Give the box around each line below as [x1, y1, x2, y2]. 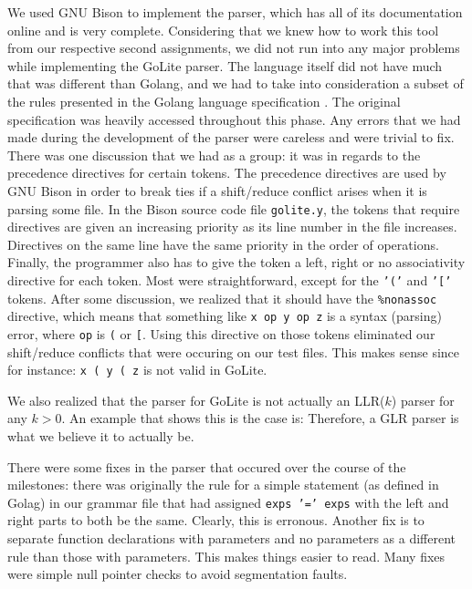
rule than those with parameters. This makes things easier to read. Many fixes [7, 546, 446, 565]
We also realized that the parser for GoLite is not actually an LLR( [7, 390, 385, 409]
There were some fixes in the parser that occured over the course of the [7, 457, 406, 476]
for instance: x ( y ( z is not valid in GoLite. [7, 360, 267, 379]
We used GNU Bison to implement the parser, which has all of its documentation [7, 3, 463, 21]
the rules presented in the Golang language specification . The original [7, 91, 401, 110]
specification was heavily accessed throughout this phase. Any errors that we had [7, 109, 461, 129]
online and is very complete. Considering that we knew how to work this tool [7, 20, 439, 39]
